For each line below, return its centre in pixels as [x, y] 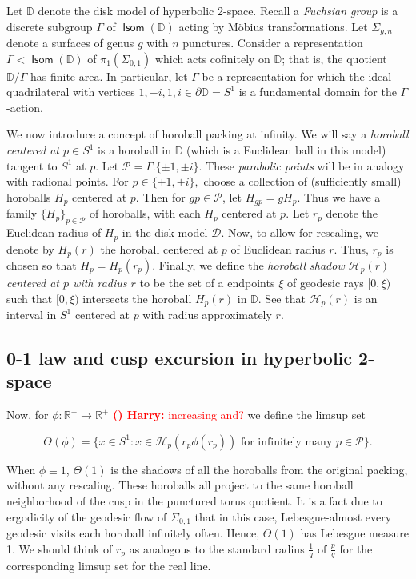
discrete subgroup [50, 26]
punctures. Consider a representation [273, 43]
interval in [32, 314]
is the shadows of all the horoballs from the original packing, [259, 469]
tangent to [32, 165]
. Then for [160, 196]
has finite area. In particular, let [109, 76]
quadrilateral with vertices [71, 92]
